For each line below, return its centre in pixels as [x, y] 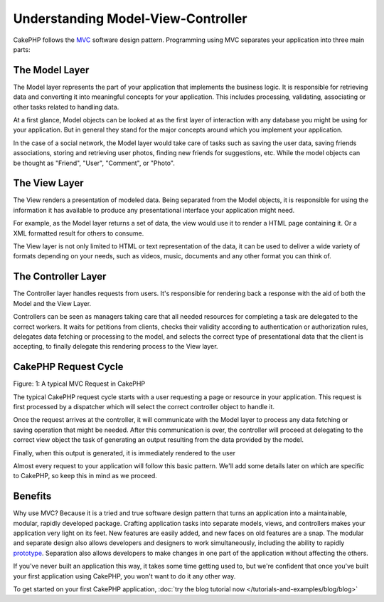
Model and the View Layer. [52, 303]
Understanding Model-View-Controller [130, 19]
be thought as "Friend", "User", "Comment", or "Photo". [94, 163]
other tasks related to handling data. [66, 107]
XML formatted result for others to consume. [79, 233]
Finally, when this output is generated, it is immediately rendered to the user [124, 453]
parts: [22, 49]
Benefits [32, 496]
